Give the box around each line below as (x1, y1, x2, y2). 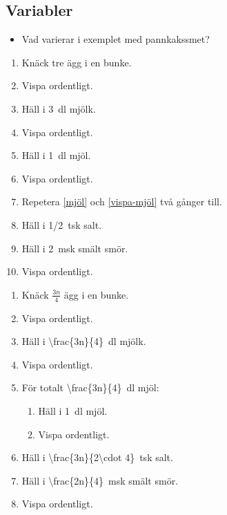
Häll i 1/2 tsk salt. (21, 217, 102, 232)
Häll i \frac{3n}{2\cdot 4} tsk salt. (21, 450, 173, 465)
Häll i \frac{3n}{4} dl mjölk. (21, 334, 146, 348)
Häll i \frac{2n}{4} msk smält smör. (21, 473, 179, 487)
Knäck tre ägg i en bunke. (21, 55, 132, 69)
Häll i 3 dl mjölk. (21, 101, 96, 115)
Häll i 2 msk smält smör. (21, 241, 128, 255)
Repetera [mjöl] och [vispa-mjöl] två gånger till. (21, 194, 222, 209)
